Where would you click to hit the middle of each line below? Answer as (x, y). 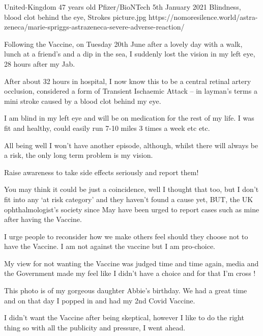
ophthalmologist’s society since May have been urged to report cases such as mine (132, 209)
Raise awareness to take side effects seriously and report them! (101, 172)
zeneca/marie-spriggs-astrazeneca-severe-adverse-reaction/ (94, 27)
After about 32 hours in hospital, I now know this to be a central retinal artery (128, 81)
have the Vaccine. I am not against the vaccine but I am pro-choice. (110, 246)
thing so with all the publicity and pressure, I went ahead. (95, 327)
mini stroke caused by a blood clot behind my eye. (83, 101)
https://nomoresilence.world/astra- (203, 17)
